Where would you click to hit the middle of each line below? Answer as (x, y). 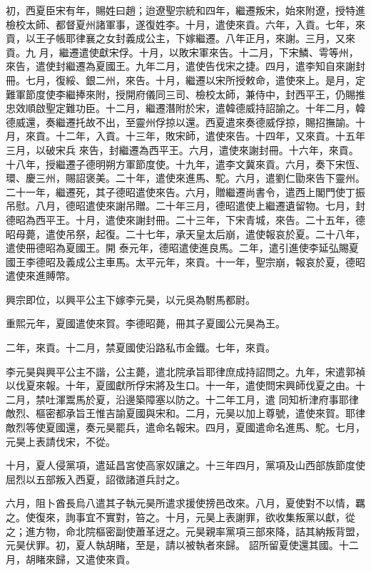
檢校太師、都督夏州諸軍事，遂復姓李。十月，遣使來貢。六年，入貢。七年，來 (185, 24)
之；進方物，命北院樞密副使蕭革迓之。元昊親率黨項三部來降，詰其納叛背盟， (185, 531)
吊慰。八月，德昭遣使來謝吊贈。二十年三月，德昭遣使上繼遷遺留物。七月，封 (185, 206)
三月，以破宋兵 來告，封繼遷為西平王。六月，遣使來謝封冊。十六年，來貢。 (182, 149)
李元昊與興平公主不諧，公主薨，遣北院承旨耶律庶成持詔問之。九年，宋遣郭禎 (185, 371)
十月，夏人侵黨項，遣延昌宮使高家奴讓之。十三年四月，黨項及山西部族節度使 (185, 465)
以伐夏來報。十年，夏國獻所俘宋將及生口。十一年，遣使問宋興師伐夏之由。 (181, 385)
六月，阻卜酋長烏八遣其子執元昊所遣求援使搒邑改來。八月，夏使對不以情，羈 (185, 503)
